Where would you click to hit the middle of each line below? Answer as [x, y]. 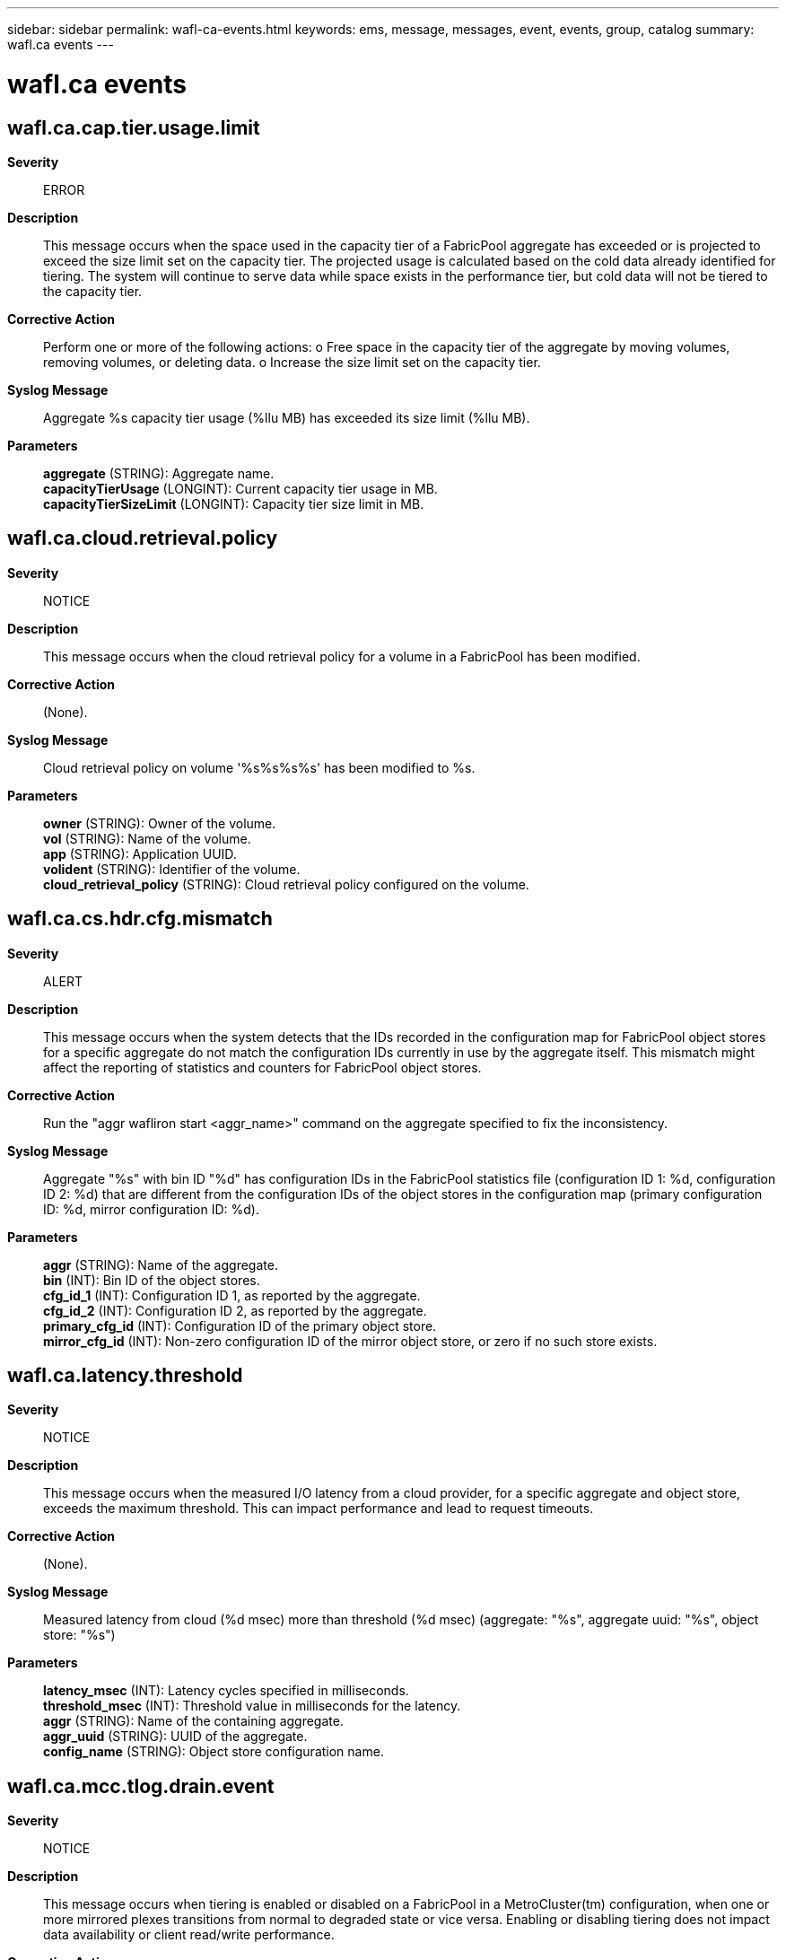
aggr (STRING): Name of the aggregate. [161, 1264]
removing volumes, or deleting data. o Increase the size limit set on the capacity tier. [292, 362]
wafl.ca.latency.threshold [125, 1376]
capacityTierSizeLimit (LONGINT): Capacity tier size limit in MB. [234, 503]
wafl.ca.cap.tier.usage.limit [134, 127]
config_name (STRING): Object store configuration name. [214, 1752]
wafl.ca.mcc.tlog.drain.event [141, 1786]
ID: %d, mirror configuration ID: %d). [152, 1209]
